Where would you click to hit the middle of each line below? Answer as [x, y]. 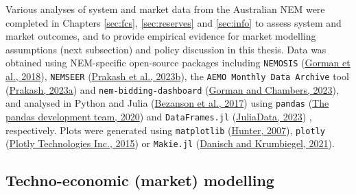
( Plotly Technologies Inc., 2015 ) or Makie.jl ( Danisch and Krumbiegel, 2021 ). [170, 143]
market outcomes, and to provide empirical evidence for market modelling [161, 36]
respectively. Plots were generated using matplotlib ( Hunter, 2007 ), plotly [165, 130]
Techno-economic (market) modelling [140, 180]
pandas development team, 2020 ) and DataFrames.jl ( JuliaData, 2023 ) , [159, 116]
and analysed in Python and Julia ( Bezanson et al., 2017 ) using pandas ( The [167, 103]
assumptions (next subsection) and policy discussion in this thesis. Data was [166, 49]
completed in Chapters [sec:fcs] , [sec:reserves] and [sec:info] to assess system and [174, 22]
